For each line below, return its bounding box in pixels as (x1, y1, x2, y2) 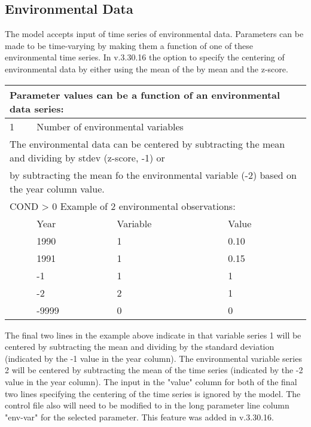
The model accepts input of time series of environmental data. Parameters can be (5, 28, 304, 40)
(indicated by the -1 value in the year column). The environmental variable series (5, 352, 302, 364)
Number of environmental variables (36, 119, 184, 133)
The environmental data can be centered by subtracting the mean (10, 136, 285, 151)
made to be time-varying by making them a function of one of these (5, 39, 254, 51)
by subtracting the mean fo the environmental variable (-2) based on (10, 167, 297, 182)
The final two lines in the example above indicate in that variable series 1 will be (5, 328, 301, 341)
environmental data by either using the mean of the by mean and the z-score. (5, 62, 288, 75)
